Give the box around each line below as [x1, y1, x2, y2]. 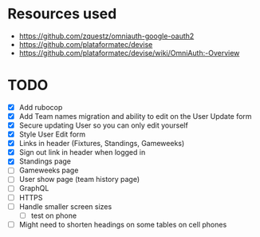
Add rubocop [18, 102, 63, 112]
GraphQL [18, 184, 49, 193]
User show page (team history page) [18, 175, 140, 184]
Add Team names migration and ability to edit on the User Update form [18, 111, 252, 120]
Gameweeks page [18, 165, 79, 176]
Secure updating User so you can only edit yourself [18, 120, 188, 130]
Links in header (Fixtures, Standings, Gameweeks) [18, 139, 185, 148]
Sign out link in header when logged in [18, 148, 146, 157]
